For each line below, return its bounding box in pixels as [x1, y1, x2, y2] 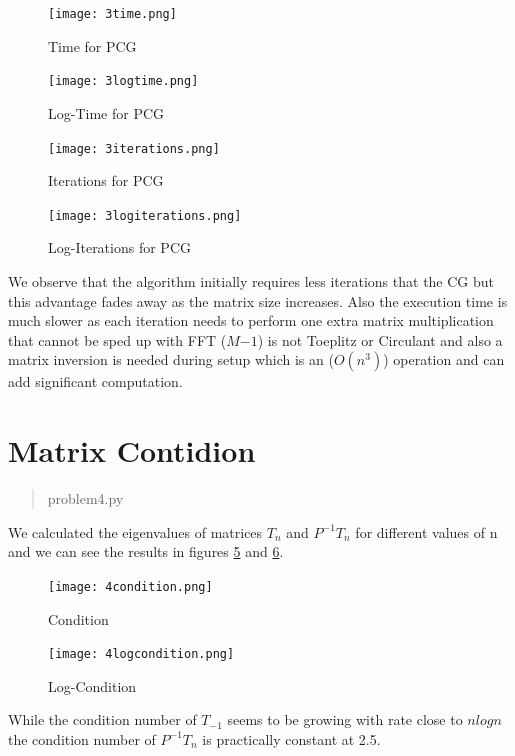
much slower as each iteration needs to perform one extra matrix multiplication [8, 310, 494, 331]
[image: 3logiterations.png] [48, 208, 242, 223]
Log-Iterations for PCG [48, 237, 191, 258]
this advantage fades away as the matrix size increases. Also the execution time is [8, 290, 508, 311]
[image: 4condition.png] [48, 579, 213, 594]
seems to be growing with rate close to [227, 709, 463, 730]
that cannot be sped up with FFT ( [8, 329, 227, 350]
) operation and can [383, 349, 505, 370]
